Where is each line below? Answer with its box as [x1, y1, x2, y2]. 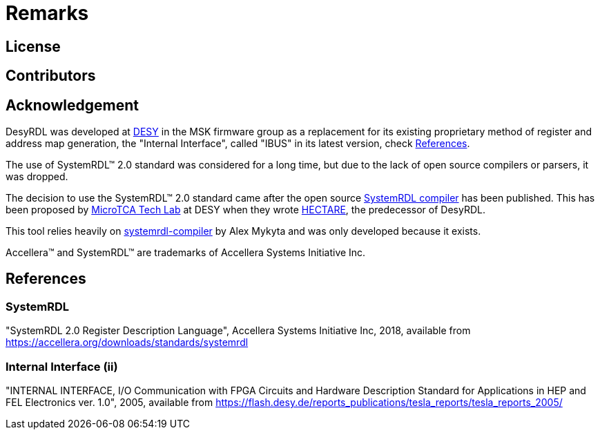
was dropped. [6, 171, 68, 183]
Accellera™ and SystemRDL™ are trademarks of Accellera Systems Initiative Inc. [6, 246, 366, 259]
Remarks [6, 1, 89, 25]
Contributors [6, 67, 96, 85]
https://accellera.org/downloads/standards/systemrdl [6, 336, 249, 349]
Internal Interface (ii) [6, 359, 118, 374]
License [6, 37, 61, 55]
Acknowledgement [6, 96, 139, 114]
